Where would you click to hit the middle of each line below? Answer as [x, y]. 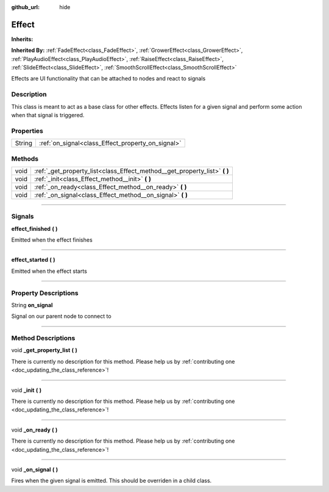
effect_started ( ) [33, 260]
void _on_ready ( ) [34, 430]
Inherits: [22, 39]
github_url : [25, 7]
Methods [25, 159]
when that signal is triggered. [48, 115]
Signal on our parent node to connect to [62, 316]
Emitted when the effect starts [49, 271]
